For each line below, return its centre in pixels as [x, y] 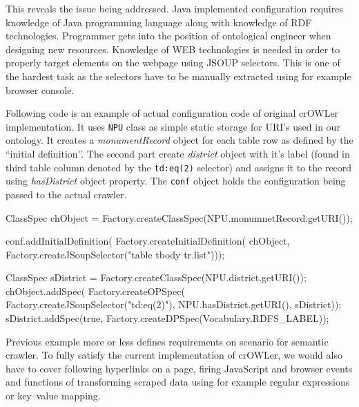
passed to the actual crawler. [66, 194]
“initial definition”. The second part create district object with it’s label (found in [178, 153]
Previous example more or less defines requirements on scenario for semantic [167, 341]
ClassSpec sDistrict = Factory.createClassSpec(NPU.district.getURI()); [156, 277]
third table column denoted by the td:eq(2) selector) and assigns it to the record [179, 167]
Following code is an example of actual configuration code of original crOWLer [172, 113]
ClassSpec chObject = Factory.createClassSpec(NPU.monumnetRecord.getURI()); [179, 217]
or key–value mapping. [53, 396]
